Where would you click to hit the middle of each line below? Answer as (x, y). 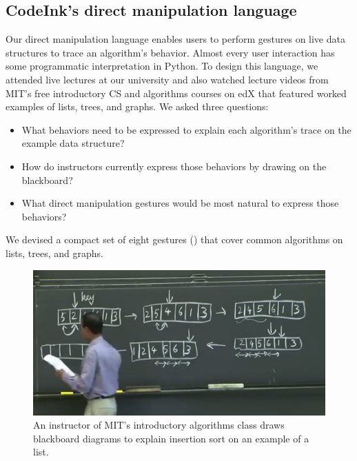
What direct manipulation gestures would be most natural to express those (180, 203)
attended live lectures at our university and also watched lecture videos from (167, 79)
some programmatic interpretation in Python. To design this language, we (162, 66)
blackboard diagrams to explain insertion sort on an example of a (171, 438)
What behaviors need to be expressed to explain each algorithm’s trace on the (186, 129)
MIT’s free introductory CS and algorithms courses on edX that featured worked (176, 93)
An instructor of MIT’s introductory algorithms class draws (159, 425)
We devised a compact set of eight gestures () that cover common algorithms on (174, 239)
